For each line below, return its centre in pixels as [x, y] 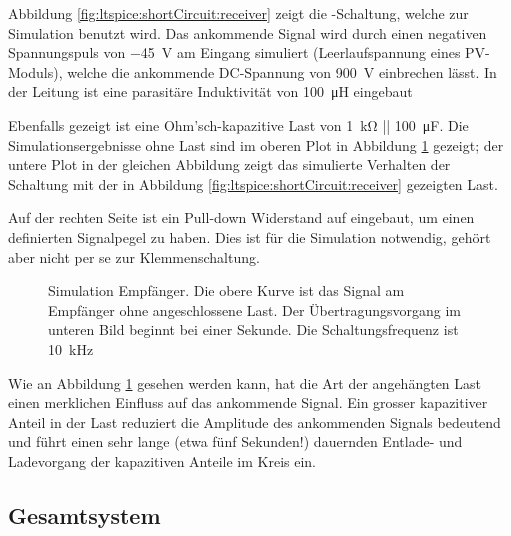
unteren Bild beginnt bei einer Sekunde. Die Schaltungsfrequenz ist [253, 329]
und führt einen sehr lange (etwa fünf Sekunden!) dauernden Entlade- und [235, 441]
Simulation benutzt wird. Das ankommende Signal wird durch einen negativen [247, 32]
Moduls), [35, 71]
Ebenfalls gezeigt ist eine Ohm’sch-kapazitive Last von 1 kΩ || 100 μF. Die [238, 124]
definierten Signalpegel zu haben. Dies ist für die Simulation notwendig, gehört [249, 236]
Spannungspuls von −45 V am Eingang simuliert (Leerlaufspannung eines [234, 52]
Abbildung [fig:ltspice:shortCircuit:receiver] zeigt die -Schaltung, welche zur [238, 13]
